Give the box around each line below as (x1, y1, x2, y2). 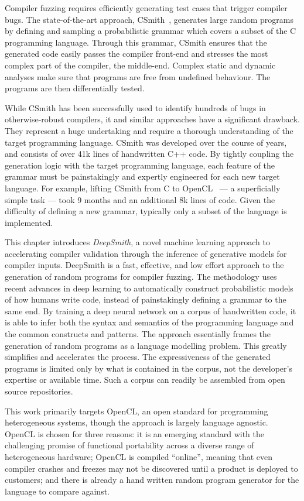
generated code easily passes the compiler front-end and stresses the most (5, 47, 268, 60)
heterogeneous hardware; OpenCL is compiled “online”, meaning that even (5, 450, 273, 462)
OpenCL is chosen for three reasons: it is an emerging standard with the (5, 427, 265, 440)
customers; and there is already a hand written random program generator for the (5, 473, 299, 486)
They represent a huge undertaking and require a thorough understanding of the (5, 124, 293, 136)
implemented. (5, 216, 53, 228)
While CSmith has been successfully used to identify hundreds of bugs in (5, 101, 266, 114)
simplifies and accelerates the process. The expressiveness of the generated (5, 351, 271, 363)
